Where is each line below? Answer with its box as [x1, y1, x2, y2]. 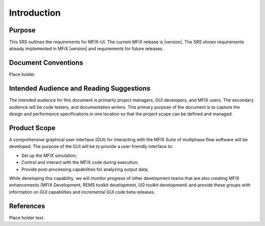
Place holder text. [9, 215, 45, 221]
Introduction [9, 7, 61, 18]
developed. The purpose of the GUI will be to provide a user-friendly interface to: [9, 144, 173, 150]
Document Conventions [9, 59, 83, 67]
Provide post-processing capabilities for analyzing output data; [21, 166, 149, 172]
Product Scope [9, 124, 56, 132]
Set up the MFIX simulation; [21, 152, 78, 158]
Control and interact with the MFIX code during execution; [21, 159, 139, 165]
